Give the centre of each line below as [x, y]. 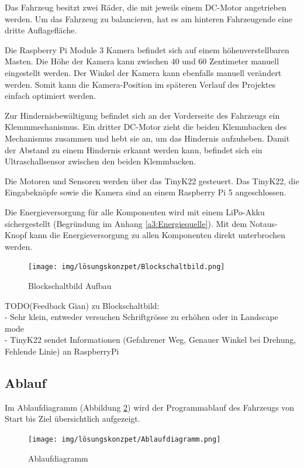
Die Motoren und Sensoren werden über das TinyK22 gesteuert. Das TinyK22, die [152, 180]
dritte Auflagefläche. [41, 30]
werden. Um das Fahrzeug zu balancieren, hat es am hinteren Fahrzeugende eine [148, 18]
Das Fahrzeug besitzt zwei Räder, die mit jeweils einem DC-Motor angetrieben [146, 7]
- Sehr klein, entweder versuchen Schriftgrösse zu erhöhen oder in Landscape [141, 317]
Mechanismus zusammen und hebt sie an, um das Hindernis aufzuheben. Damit [147, 138]
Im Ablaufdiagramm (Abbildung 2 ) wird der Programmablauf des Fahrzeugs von [150, 407]
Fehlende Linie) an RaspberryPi [62, 351]
